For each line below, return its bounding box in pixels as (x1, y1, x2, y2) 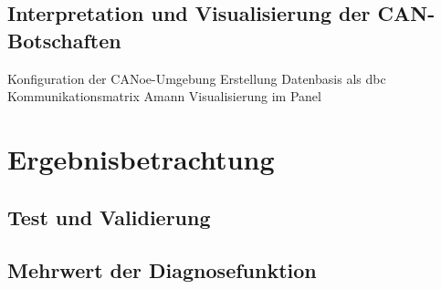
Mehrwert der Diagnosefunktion (7, 256, 317, 284)
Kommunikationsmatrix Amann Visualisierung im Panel (7, 87, 321, 106)
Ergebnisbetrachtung (7, 139, 275, 177)
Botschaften (7, 26, 121, 54)
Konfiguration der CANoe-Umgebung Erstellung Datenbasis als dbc (7, 68, 386, 88)
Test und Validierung (7, 202, 211, 231)
